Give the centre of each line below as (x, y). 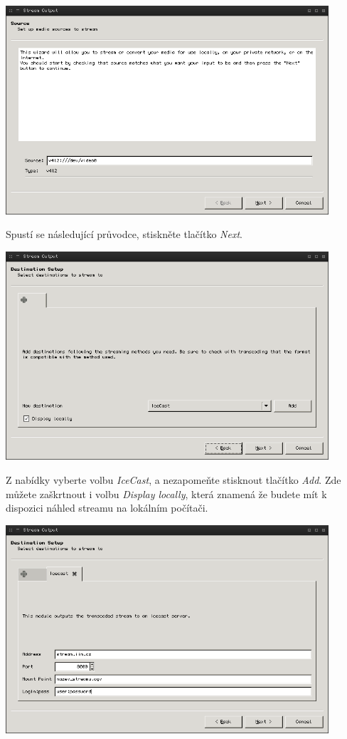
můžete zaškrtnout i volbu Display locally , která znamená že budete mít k (166, 493)
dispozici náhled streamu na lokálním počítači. (107, 508)
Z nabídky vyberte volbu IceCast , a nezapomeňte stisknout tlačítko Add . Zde (173, 480)
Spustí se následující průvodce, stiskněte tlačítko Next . (124, 234)
